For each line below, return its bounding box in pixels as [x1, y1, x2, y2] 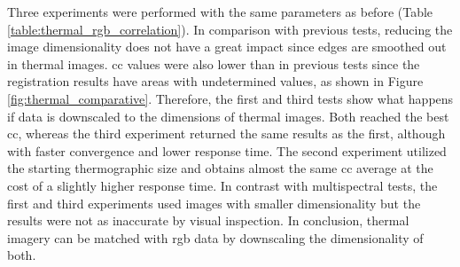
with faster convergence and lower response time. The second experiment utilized [7, 141, 447, 160]
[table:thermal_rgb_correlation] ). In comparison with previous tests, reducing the [7, 20, 453, 38]
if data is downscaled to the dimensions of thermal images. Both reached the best [7, 106, 449, 125]
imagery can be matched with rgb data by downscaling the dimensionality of [7, 228, 424, 247]
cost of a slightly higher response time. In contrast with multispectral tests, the [7, 176, 438, 194]
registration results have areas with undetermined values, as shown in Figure [7, 72, 424, 90]
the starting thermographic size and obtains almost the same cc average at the [7, 159, 433, 177]
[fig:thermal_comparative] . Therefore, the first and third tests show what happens [7, 89, 454, 107]
